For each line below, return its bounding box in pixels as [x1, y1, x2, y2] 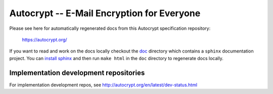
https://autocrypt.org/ [22, 36, 68, 42]
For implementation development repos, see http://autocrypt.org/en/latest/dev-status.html [9, 81, 197, 88]
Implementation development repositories [9, 68, 145, 77]
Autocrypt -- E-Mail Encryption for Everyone [9, 8, 201, 19]
